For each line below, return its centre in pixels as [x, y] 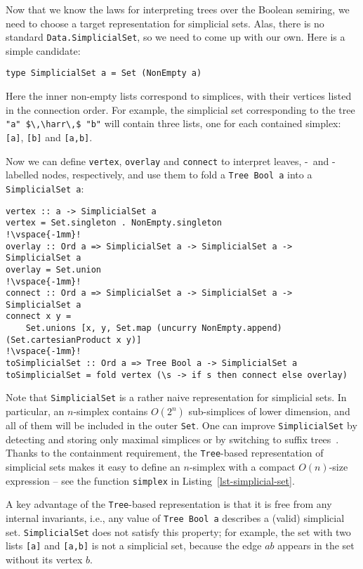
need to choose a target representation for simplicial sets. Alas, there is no [165, 23]
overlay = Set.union [54, 269]
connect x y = [39, 316]
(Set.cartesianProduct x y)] [74, 340]
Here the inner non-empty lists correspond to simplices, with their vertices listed [179, 96]
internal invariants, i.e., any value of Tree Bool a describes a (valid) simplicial [175, 517]
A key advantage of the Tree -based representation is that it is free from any [169, 504]
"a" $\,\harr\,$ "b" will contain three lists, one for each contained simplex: [173, 123]
